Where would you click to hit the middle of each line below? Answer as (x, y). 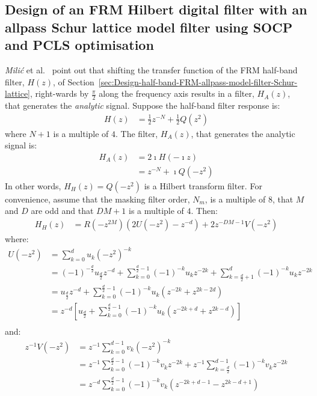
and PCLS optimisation (79, 45)
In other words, (33, 185)
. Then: (204, 211)
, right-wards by (60, 93)
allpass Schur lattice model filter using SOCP (149, 27)
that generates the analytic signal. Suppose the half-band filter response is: (143, 105)
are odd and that (62, 211)
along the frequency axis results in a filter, (177, 93)
